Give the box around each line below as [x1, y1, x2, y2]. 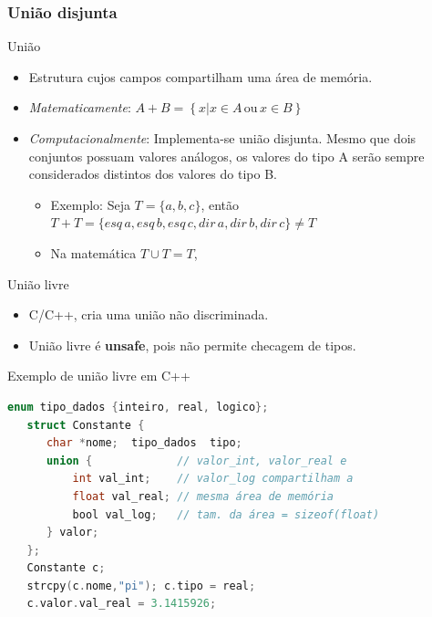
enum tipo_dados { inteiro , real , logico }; [7, 400, 269, 413]
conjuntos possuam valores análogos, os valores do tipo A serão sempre [28, 146, 425, 165]
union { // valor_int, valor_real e [46, 454, 347, 467]
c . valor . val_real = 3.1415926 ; [26, 597, 217, 611]
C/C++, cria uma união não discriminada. [28, 305, 269, 324]
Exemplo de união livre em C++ [7, 366, 190, 385]
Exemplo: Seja [50, 194, 130, 214]
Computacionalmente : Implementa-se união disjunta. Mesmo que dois [28, 129, 417, 147]
